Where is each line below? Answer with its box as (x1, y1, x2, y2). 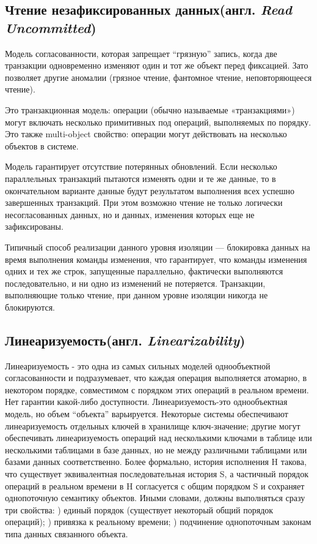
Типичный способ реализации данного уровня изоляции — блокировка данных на (5, 240, 310, 253)
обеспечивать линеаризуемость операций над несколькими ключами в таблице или (5, 431, 312, 444)
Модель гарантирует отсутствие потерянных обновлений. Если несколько (5, 160, 277, 173)
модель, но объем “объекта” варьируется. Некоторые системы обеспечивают (5, 407, 288, 420)
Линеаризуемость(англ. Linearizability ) (5, 330, 246, 349)
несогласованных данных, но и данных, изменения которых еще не (5, 208, 255, 221)
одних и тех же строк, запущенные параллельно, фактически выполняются (5, 265, 283, 278)
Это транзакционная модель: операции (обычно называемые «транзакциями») (5, 103, 295, 116)
